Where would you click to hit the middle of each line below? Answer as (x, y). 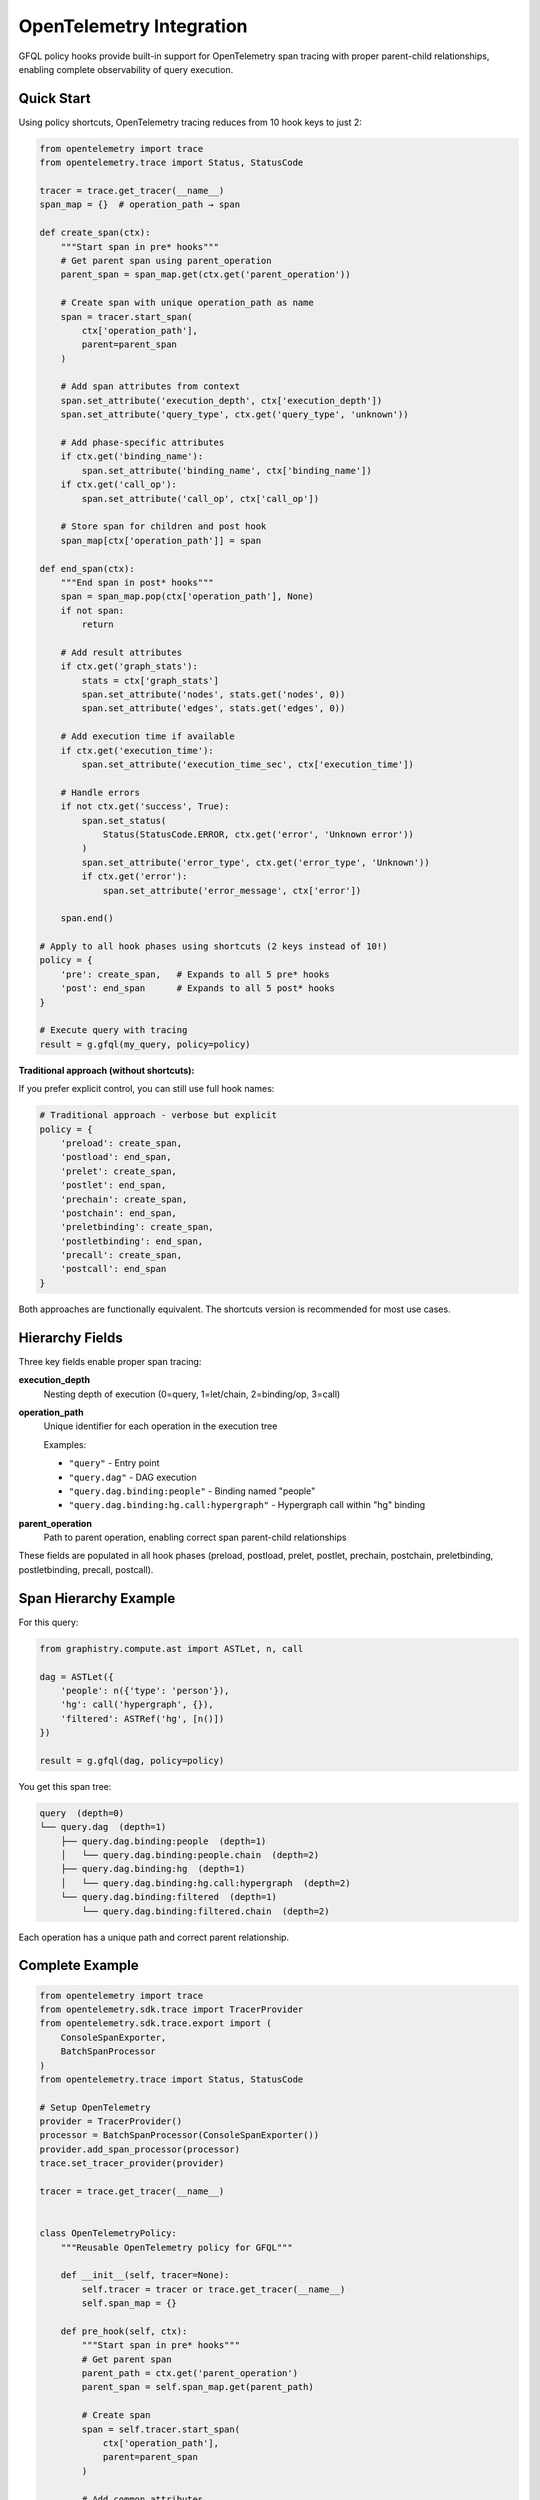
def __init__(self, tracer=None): (145, 2275)
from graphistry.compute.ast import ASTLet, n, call (171, 1648)
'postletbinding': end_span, (132, 1241)
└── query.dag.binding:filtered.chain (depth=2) (205, 1911)
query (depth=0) (82, 1813)
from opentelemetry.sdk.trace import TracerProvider (171, 2009)
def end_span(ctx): (87, 568)
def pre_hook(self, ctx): (124, 2331)
